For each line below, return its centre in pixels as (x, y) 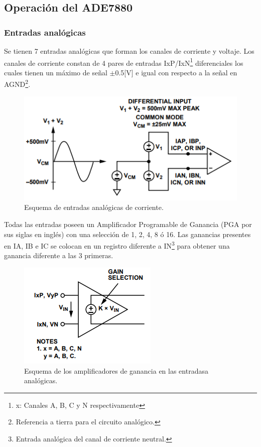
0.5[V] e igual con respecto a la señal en (176, 72)
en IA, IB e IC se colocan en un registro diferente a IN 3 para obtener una (117, 245)
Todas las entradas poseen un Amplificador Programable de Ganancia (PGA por (128, 224)
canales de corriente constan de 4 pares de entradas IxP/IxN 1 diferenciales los (124, 62)
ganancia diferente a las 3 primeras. (59, 255)
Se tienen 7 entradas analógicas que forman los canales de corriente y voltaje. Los (129, 51)
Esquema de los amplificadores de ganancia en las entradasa (116, 370)
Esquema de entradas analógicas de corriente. (94, 207)
